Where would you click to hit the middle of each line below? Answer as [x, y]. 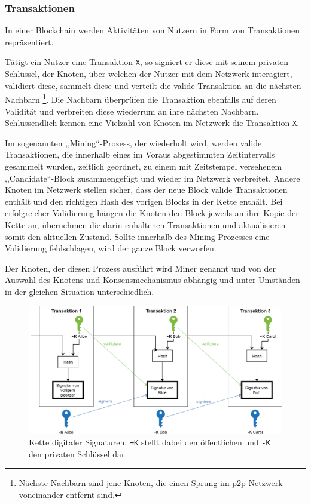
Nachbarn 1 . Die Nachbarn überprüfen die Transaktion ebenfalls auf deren [141, 98]
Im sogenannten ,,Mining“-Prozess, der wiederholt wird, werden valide [133, 142]
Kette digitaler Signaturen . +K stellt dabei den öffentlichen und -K [150, 442]
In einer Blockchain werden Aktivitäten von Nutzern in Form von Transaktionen [153, 30]
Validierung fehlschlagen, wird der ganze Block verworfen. [111, 248]
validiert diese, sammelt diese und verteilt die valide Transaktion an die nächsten [153, 85]
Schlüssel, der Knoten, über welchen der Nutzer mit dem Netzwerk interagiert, [149, 74]
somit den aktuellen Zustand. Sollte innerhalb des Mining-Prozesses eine [137, 236]
